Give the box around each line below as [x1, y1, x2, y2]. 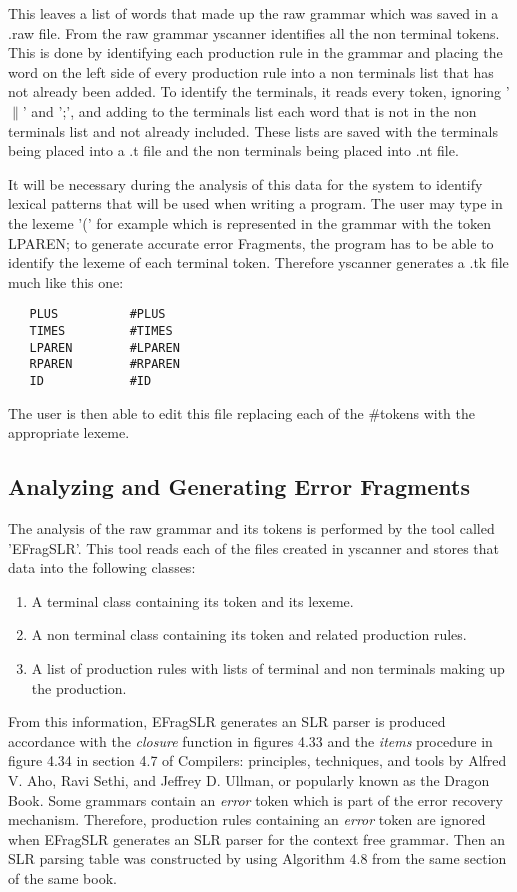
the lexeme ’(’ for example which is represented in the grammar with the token [8, 212, 491, 233]
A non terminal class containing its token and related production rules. [31, 624, 467, 645]
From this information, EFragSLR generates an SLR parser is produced [8, 711, 446, 732]
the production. [31, 677, 127, 698]
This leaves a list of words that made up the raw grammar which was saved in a [8, 3, 499, 23]
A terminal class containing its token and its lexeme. [31, 590, 354, 611]
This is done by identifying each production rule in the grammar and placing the [8, 42, 503, 63]
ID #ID [29, 373, 152, 388]
